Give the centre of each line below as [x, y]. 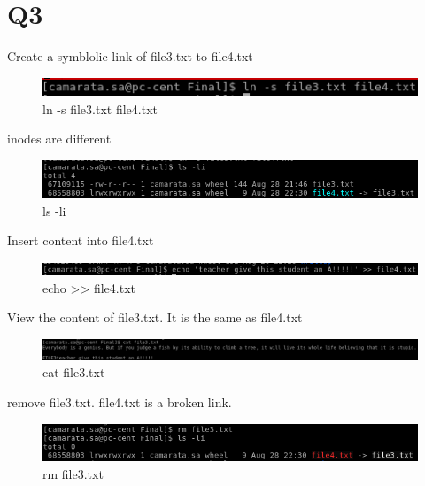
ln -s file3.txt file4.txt [100, 108]
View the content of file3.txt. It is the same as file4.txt [155, 317]
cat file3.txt [74, 372]
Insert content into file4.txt [81, 240]
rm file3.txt [73, 473]
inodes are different [59, 139]
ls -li [54, 210]
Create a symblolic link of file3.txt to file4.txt [130, 56]
